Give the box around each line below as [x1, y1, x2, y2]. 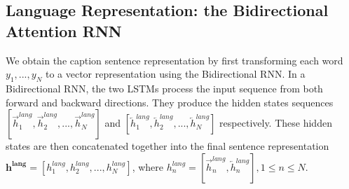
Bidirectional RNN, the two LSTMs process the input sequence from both [6, 80, 323, 95]
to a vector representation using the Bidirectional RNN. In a [45, 66, 306, 81]
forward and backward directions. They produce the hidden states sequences [6, 94, 334, 109]
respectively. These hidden [219, 115, 332, 130]
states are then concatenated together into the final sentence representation [6, 139, 329, 153]
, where [132, 159, 164, 174]
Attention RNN [6, 20, 122, 41]
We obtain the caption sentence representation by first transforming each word [6, 52, 343, 67]
